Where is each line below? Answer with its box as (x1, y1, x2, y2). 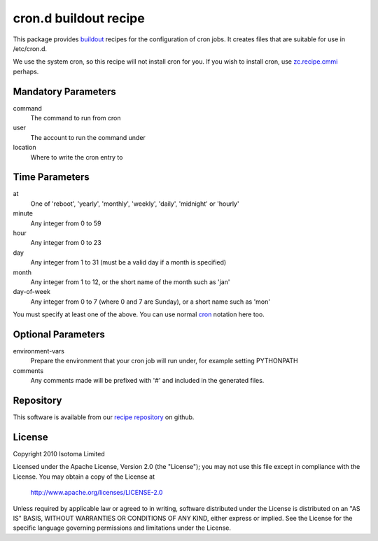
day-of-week (13, 288, 50, 296)
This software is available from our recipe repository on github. (13, 413, 195, 421)
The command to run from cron (30, 114, 122, 122)
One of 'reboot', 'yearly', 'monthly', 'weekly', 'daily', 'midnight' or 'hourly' (30, 199, 239, 208)
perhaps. (13, 67, 39, 76)
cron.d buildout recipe (13, 10, 145, 26)
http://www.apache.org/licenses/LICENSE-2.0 (30, 489, 163, 497)
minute (13, 209, 33, 218)
